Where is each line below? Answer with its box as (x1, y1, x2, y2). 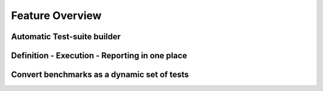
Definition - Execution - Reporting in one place (11, 51, 188, 61)
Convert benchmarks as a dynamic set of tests (11, 70, 189, 80)
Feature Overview (11, 9, 102, 22)
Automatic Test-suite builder (11, 32, 121, 42)
